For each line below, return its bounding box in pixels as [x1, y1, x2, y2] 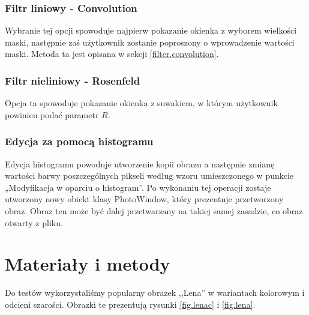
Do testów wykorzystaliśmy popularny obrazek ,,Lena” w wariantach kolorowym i [5, 286, 305, 299]
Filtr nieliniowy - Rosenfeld [5, 73, 140, 88]
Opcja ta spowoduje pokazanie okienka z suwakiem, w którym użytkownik [5, 97, 278, 109]
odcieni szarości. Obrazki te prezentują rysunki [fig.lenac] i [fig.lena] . [5, 298, 256, 310]
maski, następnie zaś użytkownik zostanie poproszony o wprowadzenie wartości [5, 35, 295, 48]
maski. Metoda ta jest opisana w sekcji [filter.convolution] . [5, 47, 219, 60]
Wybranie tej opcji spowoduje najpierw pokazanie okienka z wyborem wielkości [5, 24, 297, 37]
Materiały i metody [5, 251, 170, 276]
